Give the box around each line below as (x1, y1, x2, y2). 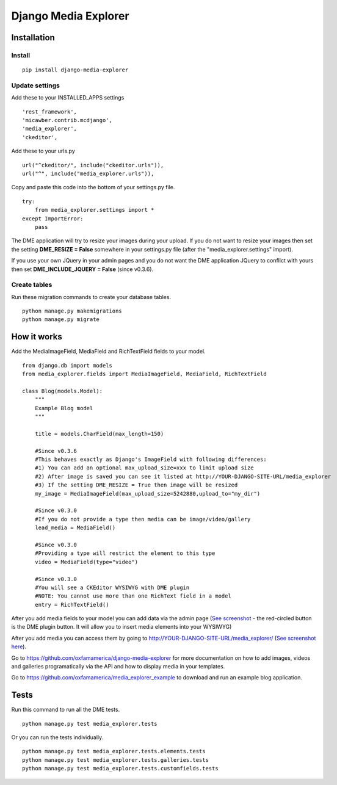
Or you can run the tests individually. (11, 734, 104, 741)
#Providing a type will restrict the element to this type (34, 550, 216, 557)
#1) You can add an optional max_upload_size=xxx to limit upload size (34, 465, 254, 471)
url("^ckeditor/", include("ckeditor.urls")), (22, 162, 164, 168)
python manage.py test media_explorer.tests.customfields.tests (22, 765, 219, 772)
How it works (11, 331, 62, 342)
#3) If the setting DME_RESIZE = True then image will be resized (34, 482, 238, 488)
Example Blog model (34, 405, 93, 411)
